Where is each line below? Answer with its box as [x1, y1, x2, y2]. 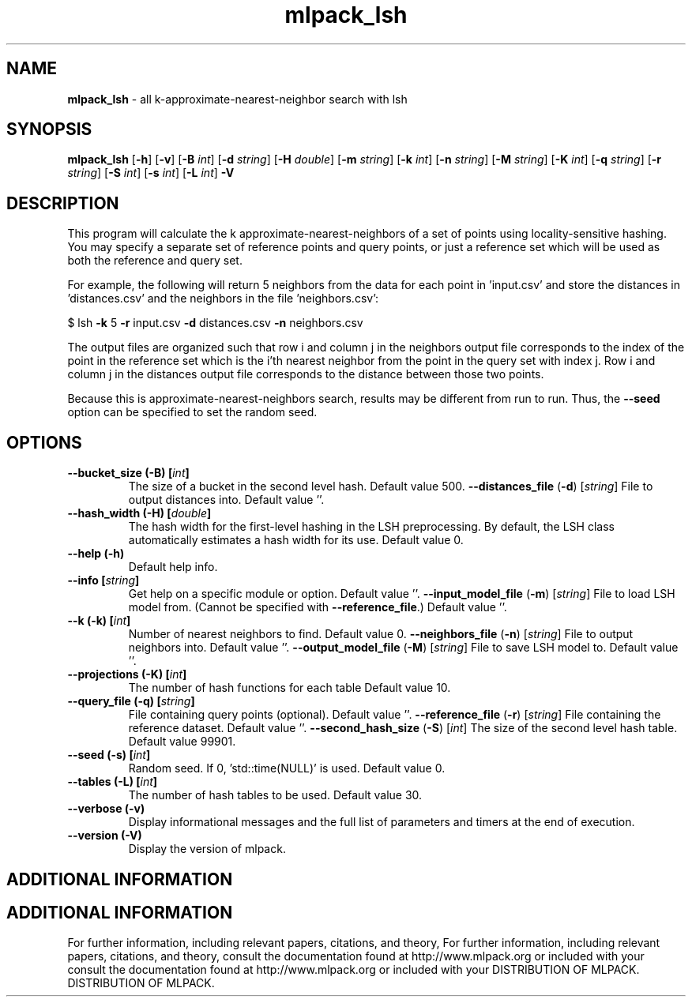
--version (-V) [67, 828, 142, 843]
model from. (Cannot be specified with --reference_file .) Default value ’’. [128, 600, 507, 614]
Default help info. [128, 560, 218, 574]
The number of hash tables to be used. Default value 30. [128, 788, 423, 802]
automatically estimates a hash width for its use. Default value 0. [128, 533, 464, 547]
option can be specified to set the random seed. [67, 405, 318, 419]
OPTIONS [6, 432, 82, 453]
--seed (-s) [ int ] [67, 748, 151, 762]
